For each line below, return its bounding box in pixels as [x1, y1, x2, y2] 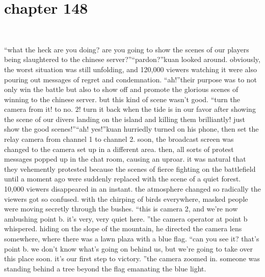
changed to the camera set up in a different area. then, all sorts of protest [4, 143, 234, 154]
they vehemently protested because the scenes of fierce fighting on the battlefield [4, 163, 256, 174]
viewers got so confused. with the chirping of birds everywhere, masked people [4, 193, 248, 204]
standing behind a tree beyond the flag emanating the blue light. [4, 263, 206, 273]
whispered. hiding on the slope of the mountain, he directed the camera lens [4, 223, 242, 234]
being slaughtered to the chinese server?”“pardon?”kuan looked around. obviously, [4, 54, 260, 65]
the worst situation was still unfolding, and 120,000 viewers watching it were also [4, 64, 257, 74]
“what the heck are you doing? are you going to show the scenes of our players [4, 44, 249, 54]
